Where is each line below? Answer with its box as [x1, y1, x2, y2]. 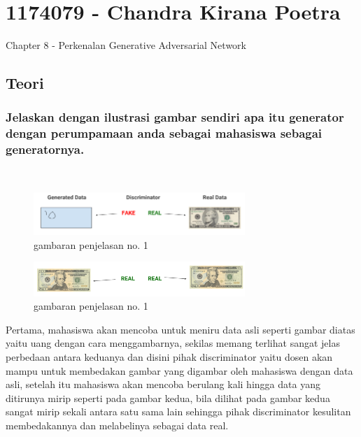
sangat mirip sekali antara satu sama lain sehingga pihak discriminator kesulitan [6, 404, 351, 419]
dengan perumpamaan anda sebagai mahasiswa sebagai [6, 124, 323, 142]
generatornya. [6, 141, 85, 158]
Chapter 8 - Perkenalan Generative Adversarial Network [6, 38, 246, 52]
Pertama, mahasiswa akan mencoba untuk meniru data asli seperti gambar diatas [6, 322, 355, 336]
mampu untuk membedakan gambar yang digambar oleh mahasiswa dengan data [6, 363, 353, 378]
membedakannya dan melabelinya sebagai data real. [6, 417, 229, 432]
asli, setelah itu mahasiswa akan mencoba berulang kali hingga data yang [6, 377, 320, 392]
